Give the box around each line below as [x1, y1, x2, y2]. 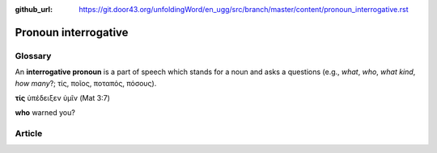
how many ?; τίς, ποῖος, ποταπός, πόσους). [15, 78, 157, 88]
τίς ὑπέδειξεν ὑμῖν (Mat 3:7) [15, 93, 111, 102]
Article [15, 128, 43, 139]
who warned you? [15, 108, 76, 118]
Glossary [15, 50, 52, 61]
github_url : [15, 5, 53, 14]
